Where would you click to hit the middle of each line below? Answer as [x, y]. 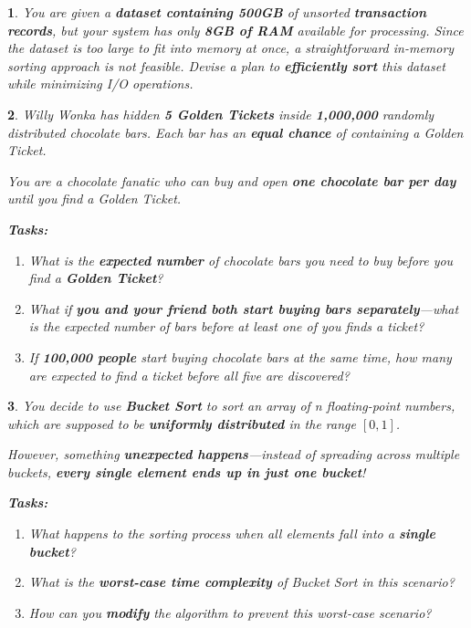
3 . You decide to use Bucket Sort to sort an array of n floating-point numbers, [231, 406]
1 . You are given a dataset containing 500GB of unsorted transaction [217, 12]
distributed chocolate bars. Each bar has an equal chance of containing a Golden [235, 132]
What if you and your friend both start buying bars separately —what [244, 308]
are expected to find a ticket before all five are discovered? [189, 375]
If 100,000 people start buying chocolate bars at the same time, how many [240, 356]
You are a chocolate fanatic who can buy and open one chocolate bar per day [232, 180]
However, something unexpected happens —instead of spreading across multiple [234, 454]
